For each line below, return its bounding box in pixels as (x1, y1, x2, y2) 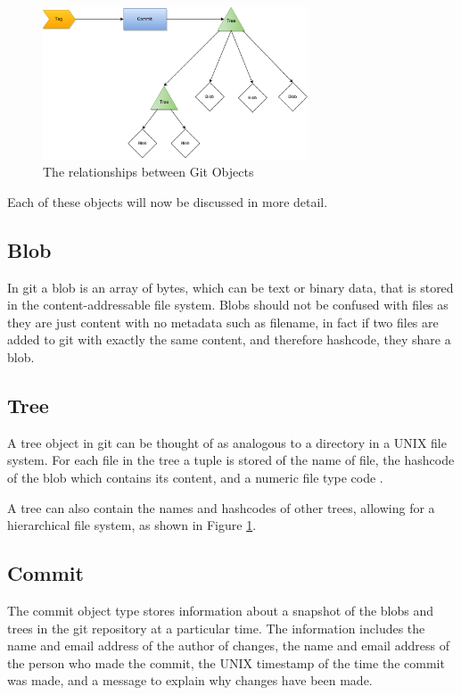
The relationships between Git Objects (43, 162, 254, 181)
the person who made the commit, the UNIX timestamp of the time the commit (7, 653, 445, 672)
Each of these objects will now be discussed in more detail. (7, 192, 328, 211)
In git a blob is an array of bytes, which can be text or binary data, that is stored (7, 277, 454, 296)
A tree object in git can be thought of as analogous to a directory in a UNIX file (7, 433, 447, 451)
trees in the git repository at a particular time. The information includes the (7, 618, 425, 637)
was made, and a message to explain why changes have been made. (7, 671, 373, 690)
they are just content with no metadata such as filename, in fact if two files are (7, 312, 439, 331)
